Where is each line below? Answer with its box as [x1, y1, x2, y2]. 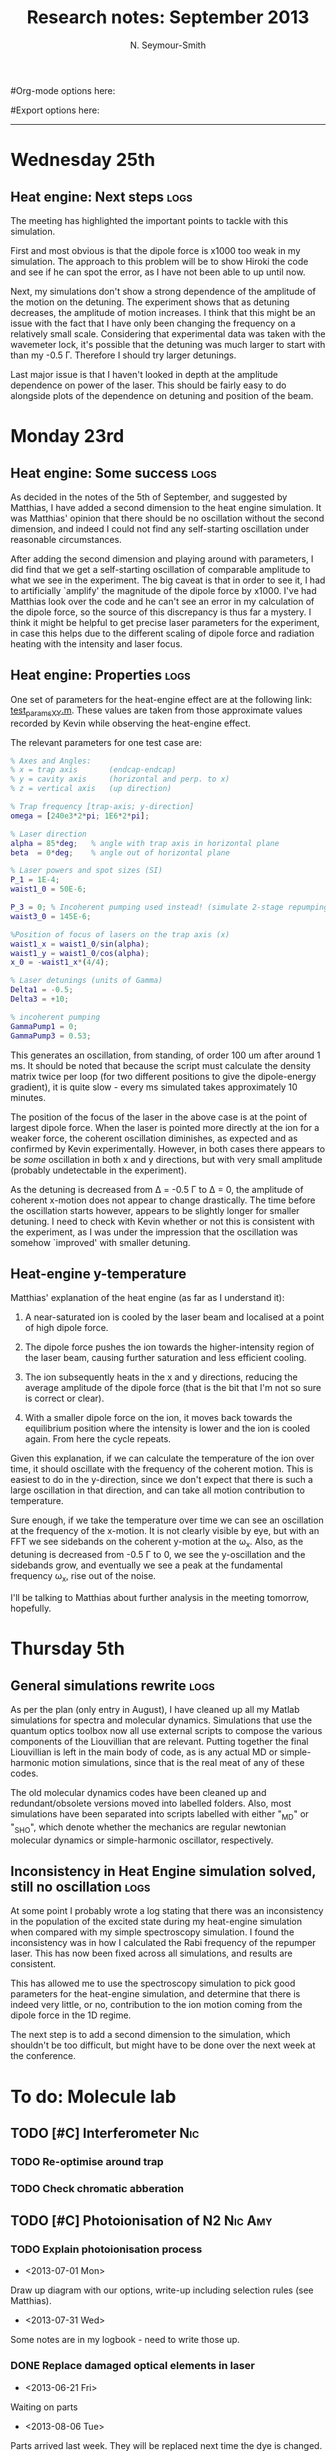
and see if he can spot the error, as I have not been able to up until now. [10, 266, 306, 278]
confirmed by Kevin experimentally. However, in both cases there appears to [10, 1142, 326, 1155]
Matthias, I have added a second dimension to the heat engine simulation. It [10, 501, 322, 513]
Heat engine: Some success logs [10, 464, 217, 481]
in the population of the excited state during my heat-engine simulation [10, 1916, 303, 1928]
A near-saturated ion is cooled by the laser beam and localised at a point [24, 1311, 325, 1323]
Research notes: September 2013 [26, 6, 310, 29]
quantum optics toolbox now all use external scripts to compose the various [10, 1724, 323, 1736]
